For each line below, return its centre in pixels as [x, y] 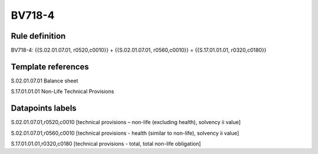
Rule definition [38, 36]
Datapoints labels [44, 108]
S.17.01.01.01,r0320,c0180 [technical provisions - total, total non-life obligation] [106, 144]
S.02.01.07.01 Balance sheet [44, 81]
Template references [50, 66]
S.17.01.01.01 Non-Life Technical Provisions [62, 91]
